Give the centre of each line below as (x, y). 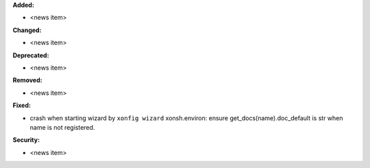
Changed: (27, 30)
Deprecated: (31, 55)
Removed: (27, 80)
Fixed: (22, 105)
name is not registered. (62, 127)
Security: (26, 140)
